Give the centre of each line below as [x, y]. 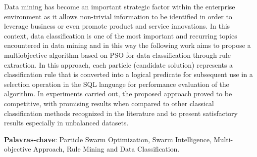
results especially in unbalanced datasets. [66, 123]
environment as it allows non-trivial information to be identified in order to [118, 16]
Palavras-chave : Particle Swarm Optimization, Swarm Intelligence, [108, 139]
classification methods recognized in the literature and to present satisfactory [121, 113]
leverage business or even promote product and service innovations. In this [117, 26]
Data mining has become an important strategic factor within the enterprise [120, 6]
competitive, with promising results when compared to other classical [109, 103]
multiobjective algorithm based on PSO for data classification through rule [117, 55]
